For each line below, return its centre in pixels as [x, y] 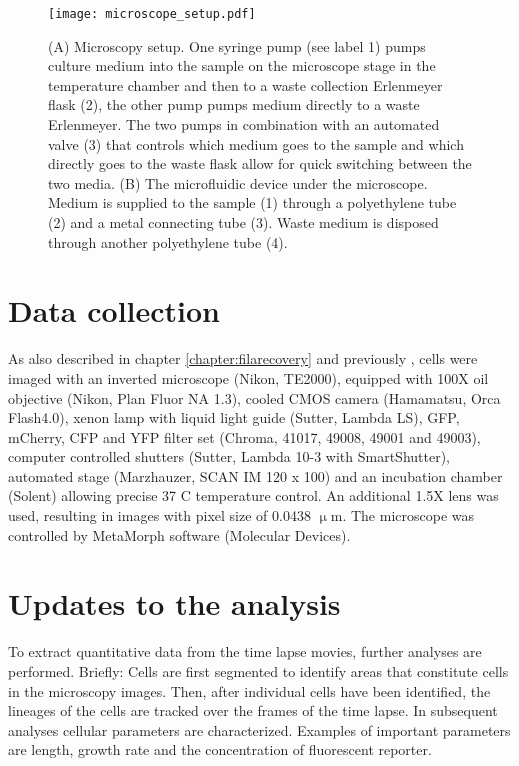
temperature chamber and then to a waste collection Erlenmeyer [245, 84]
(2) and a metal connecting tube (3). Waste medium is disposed [243, 222]
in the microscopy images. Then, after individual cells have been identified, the [249, 690]
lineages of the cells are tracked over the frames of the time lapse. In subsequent [253, 710]
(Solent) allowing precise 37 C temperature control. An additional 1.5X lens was [253, 495]
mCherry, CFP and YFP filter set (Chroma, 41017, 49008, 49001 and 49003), [244, 436]
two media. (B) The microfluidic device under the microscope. [238, 182]
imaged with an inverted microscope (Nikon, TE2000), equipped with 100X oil [248, 377]
